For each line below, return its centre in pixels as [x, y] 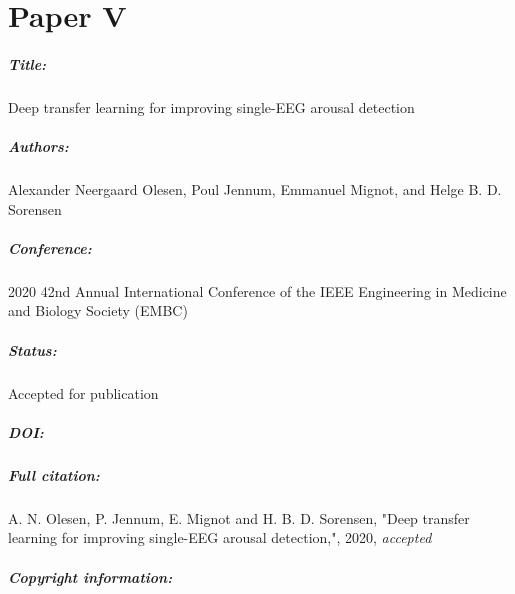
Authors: [38, 146]
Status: [32, 349]
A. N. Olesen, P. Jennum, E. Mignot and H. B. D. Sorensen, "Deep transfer [239, 517]
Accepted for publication [83, 392]
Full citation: [54, 474]
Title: [27, 63]
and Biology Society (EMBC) [98, 310]
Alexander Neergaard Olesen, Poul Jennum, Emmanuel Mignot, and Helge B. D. [255, 189]
